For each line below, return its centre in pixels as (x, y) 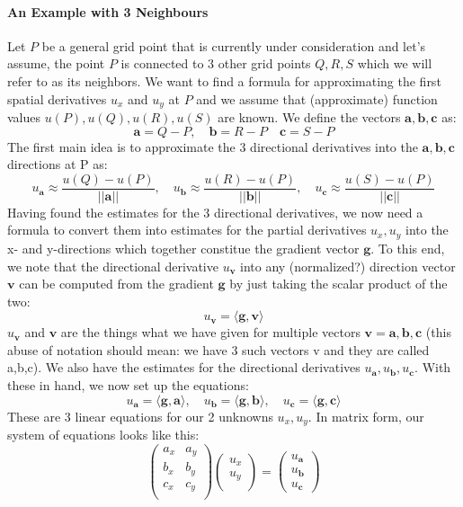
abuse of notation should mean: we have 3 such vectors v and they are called (218, 349)
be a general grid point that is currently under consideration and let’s (234, 45)
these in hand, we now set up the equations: (128, 385)
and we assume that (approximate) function (317, 98)
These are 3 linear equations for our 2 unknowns (140, 416)
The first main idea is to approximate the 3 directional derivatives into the (213, 146)
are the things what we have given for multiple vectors (210, 332)
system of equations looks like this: (103, 435)
